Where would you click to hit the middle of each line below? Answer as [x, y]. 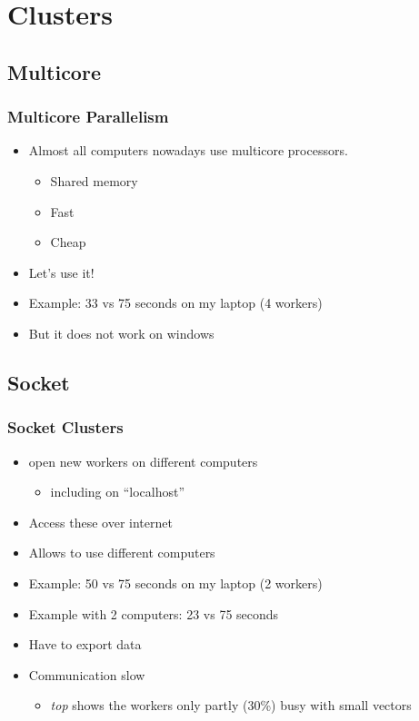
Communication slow [87, 674]
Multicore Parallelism [88, 117]
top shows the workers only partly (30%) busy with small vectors [231, 705]
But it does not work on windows [121, 333]
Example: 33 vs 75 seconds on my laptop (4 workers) [175, 303]
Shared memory [94, 180]
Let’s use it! [61, 272]
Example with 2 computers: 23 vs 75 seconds [154, 613]
